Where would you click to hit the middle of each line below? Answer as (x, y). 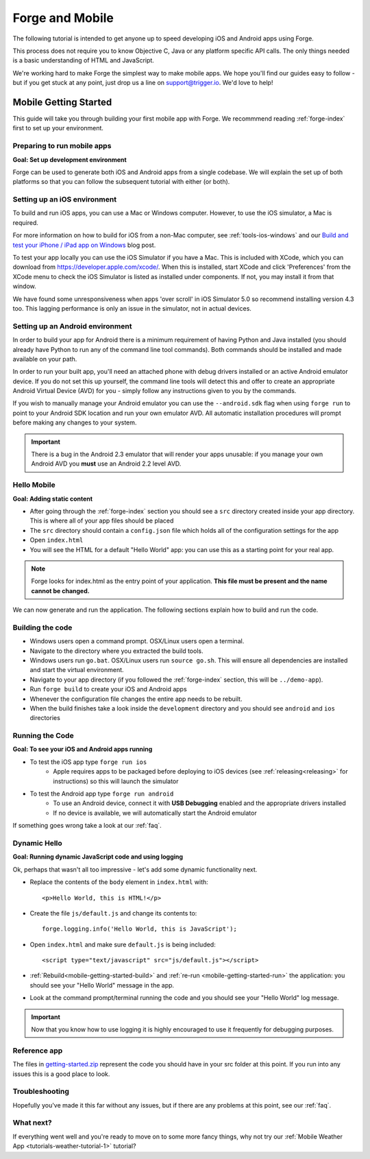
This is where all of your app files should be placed (102, 521)
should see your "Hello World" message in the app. (102, 985)
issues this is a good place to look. (61, 1074)
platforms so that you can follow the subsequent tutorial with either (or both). (121, 182)
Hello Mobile (34, 485)
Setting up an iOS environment (64, 200)
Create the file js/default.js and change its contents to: (113, 913)
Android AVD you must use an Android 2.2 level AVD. (106, 464)
